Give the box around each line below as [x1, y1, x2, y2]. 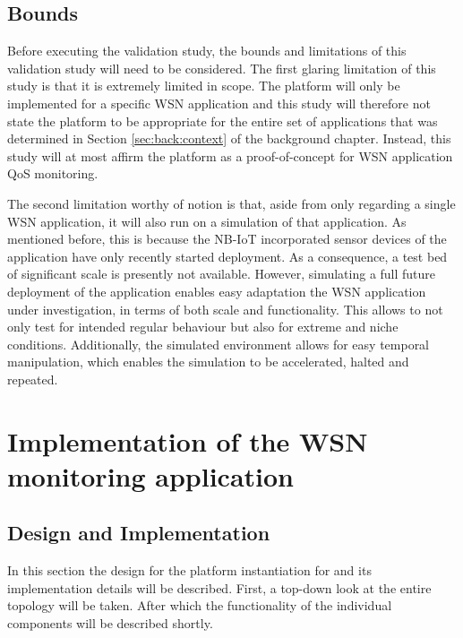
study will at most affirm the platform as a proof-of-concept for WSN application [7, 146, 453, 165]
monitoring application [7, 457, 294, 494]
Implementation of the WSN [7, 422, 368, 459]
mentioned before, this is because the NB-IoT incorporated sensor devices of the [7, 229, 447, 248]
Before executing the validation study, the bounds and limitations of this [7, 41, 407, 60]
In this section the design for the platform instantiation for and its [7, 561, 372, 580]
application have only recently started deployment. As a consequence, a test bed [7, 246, 448, 265]
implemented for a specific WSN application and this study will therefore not [7, 93, 431, 112]
